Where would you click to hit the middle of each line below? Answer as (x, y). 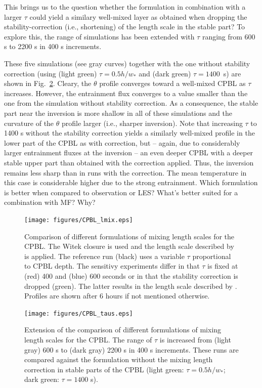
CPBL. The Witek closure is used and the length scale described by (129, 246)
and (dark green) (165, 73)
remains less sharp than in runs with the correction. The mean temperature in (125, 172)
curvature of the (29, 123)
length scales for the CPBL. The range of (88, 339)
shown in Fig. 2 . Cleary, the (48, 83)
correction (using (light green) (51, 73)
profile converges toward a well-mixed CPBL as (172, 83)
